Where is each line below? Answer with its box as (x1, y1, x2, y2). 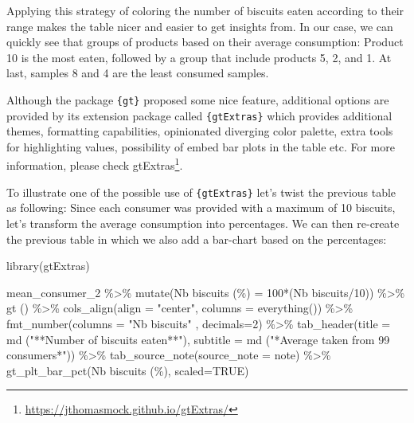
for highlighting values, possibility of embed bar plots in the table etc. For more (6, 138, 395, 155)
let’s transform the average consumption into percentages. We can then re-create (6, 214, 400, 231)
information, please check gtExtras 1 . (6, 155, 183, 174)
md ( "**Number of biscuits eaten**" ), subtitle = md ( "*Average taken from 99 (6, 331, 390, 347)
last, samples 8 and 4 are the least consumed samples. (6, 65, 269, 81)
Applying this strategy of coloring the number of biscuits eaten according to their (6, 2, 404, 18)
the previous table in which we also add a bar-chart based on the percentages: (6, 230, 387, 247)
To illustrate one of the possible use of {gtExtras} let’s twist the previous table (6, 183, 396, 200)
